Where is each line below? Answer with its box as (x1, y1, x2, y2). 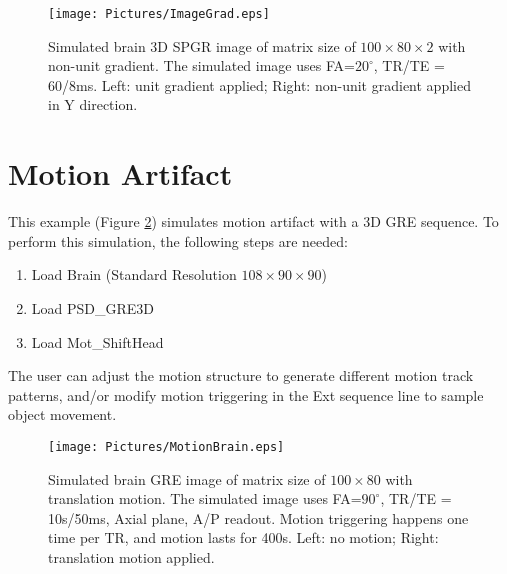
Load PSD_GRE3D (31, 297, 155, 318)
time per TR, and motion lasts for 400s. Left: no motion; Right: (48, 527, 439, 548)
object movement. (8, 404, 117, 425)
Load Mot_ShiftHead (31, 331, 164, 352)
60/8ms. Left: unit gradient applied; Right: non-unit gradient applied (48, 74, 471, 95)
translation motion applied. (48, 546, 215, 567)
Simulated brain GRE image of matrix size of (48, 468, 326, 489)
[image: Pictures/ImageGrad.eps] (48, 7, 270, 21)
